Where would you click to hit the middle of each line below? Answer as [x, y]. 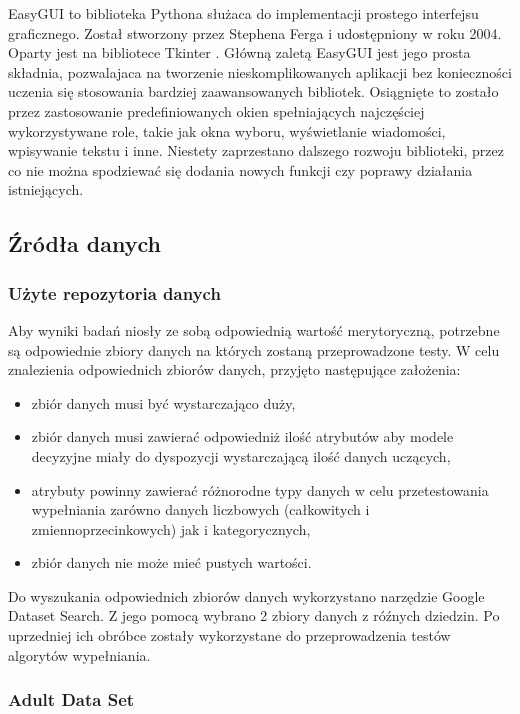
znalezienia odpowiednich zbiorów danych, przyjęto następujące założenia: [234, 369]
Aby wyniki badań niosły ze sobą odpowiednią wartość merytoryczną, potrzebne [254, 329]
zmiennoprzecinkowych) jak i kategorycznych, [171, 528]
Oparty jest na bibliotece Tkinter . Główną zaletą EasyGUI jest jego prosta [239, 52]
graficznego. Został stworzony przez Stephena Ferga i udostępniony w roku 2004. [255, 32]
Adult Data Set [71, 699]
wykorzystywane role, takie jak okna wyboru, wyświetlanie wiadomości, [227, 130]
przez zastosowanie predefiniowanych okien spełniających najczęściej [216, 110]
